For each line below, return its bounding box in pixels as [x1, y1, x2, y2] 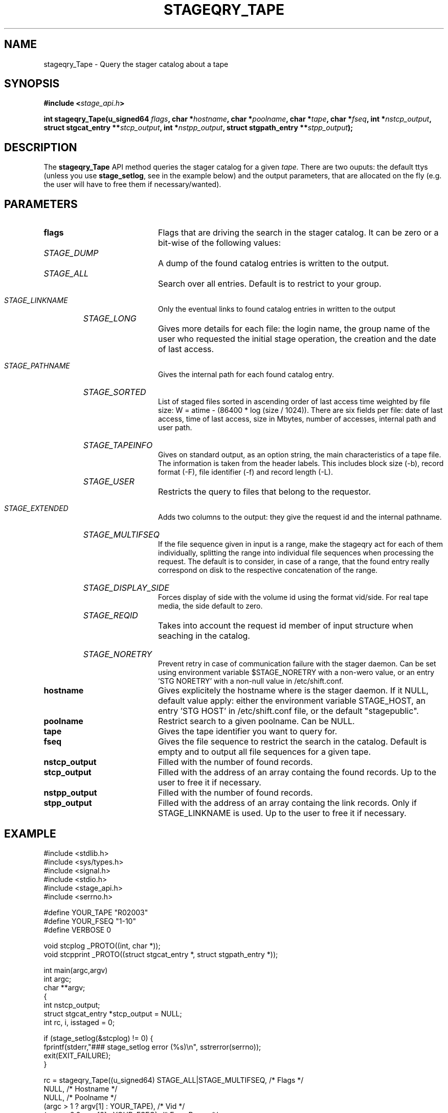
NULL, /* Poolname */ [43, 1093, 117, 1102]
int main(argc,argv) [43, 965, 108, 975]
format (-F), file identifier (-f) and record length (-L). [158, 468, 333, 477]
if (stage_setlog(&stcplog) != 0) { [43, 1033, 153, 1042]
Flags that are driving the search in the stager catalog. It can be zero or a [158, 227, 439, 238]
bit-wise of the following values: [158, 238, 281, 248]
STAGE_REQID [83, 610, 138, 621]
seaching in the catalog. [158, 631, 250, 641]
